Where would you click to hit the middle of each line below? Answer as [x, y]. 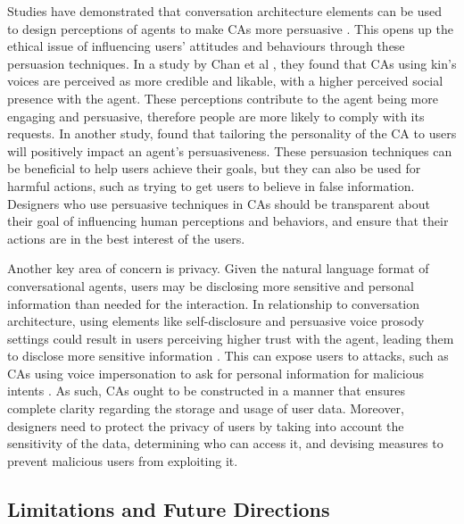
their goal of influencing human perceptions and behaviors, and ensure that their [228, 221]
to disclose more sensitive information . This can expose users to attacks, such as [228, 356]
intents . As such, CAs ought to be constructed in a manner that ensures [206, 391]
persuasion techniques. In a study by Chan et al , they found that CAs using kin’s [232, 63]
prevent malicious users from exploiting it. [123, 460]
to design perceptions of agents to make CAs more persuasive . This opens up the [231, 28]
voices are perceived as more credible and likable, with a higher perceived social [225, 81]
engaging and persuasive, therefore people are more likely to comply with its [216, 116]
